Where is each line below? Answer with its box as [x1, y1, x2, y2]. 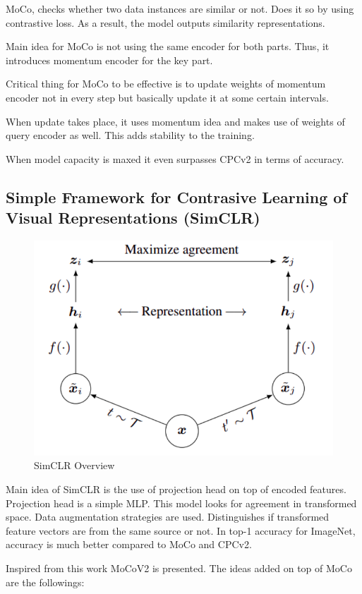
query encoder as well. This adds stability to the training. [6, 128, 255, 143]
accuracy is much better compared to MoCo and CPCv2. [6, 537, 252, 552]
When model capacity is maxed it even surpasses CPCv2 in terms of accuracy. [6, 151, 344, 166]
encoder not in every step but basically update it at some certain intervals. [6, 90, 329, 104]
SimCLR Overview [34, 458, 115, 473]
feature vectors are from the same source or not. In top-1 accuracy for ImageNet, [6, 523, 356, 538]
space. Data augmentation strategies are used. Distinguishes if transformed [6, 509, 330, 524]
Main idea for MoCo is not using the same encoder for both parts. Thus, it [6, 39, 330, 54]
